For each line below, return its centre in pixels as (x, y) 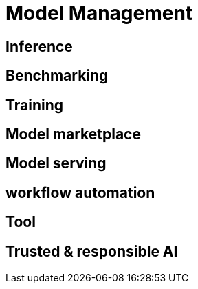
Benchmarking (57, 76)
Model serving (56, 163)
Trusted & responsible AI (92, 251)
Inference (39, 46)
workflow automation (80, 192)
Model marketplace (73, 134)
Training (35, 105)
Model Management (99, 13)
